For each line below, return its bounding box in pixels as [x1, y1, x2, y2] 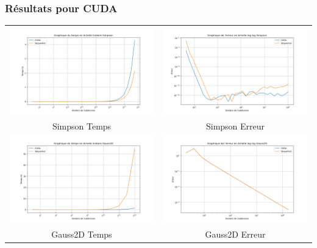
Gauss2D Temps [51, 228, 112, 241]
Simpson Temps [52, 119, 112, 132]
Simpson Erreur [205, 119, 265, 132]
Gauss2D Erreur [205, 228, 266, 241]
